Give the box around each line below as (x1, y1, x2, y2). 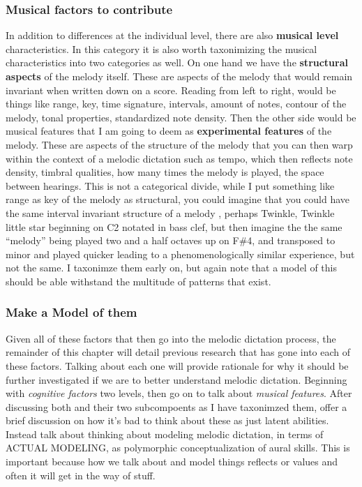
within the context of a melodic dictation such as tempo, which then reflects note (6, 151, 353, 165)
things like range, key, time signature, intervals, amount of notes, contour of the (6, 96, 347, 111)
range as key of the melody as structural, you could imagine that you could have (6, 192, 350, 207)
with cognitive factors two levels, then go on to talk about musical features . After (6, 386, 352, 400)
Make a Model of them (6, 304, 137, 321)
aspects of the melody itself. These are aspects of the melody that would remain (6, 69, 353, 83)
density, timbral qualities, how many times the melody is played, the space (6, 165, 324, 179)
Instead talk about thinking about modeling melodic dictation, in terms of (6, 426, 324, 441)
